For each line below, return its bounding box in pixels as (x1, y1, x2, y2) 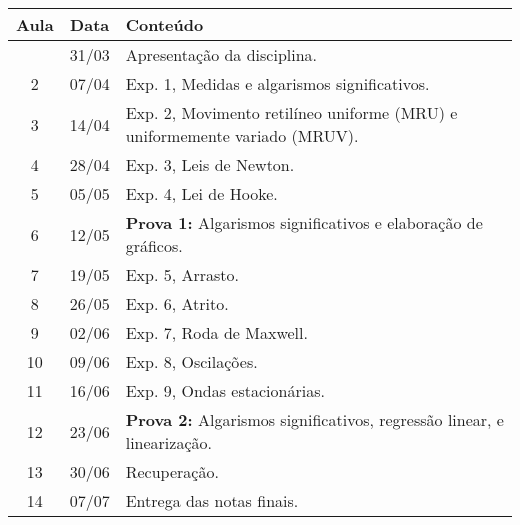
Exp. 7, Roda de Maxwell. (125, 321, 308, 344)
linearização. (125, 431, 212, 454)
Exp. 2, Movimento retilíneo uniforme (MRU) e (125, 101, 458, 124)
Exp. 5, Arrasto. (125, 263, 239, 286)
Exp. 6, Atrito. (125, 292, 229, 315)
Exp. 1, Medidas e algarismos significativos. (125, 72, 430, 95)
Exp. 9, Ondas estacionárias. (125, 379, 325, 402)
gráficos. (125, 234, 183, 257)
